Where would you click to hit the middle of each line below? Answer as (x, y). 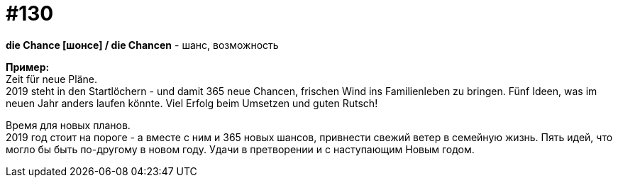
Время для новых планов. (68, 125)
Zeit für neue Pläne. (52, 79)
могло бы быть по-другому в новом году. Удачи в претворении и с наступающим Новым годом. (240, 149)
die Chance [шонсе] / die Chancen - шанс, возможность (142, 45)
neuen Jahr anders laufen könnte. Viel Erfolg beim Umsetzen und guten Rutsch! (192, 103)
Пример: (28, 67)
